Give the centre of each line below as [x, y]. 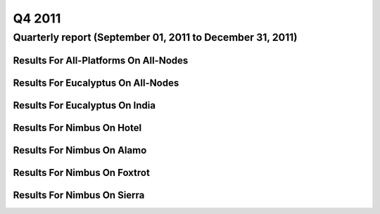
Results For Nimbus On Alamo [80, 150]
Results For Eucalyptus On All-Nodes [96, 83]
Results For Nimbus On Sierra [79, 195]
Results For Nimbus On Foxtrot [82, 172]
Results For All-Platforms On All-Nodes [101, 60]
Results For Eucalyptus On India [84, 105]
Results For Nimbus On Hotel [77, 128]
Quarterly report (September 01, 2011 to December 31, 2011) [155, 37]
